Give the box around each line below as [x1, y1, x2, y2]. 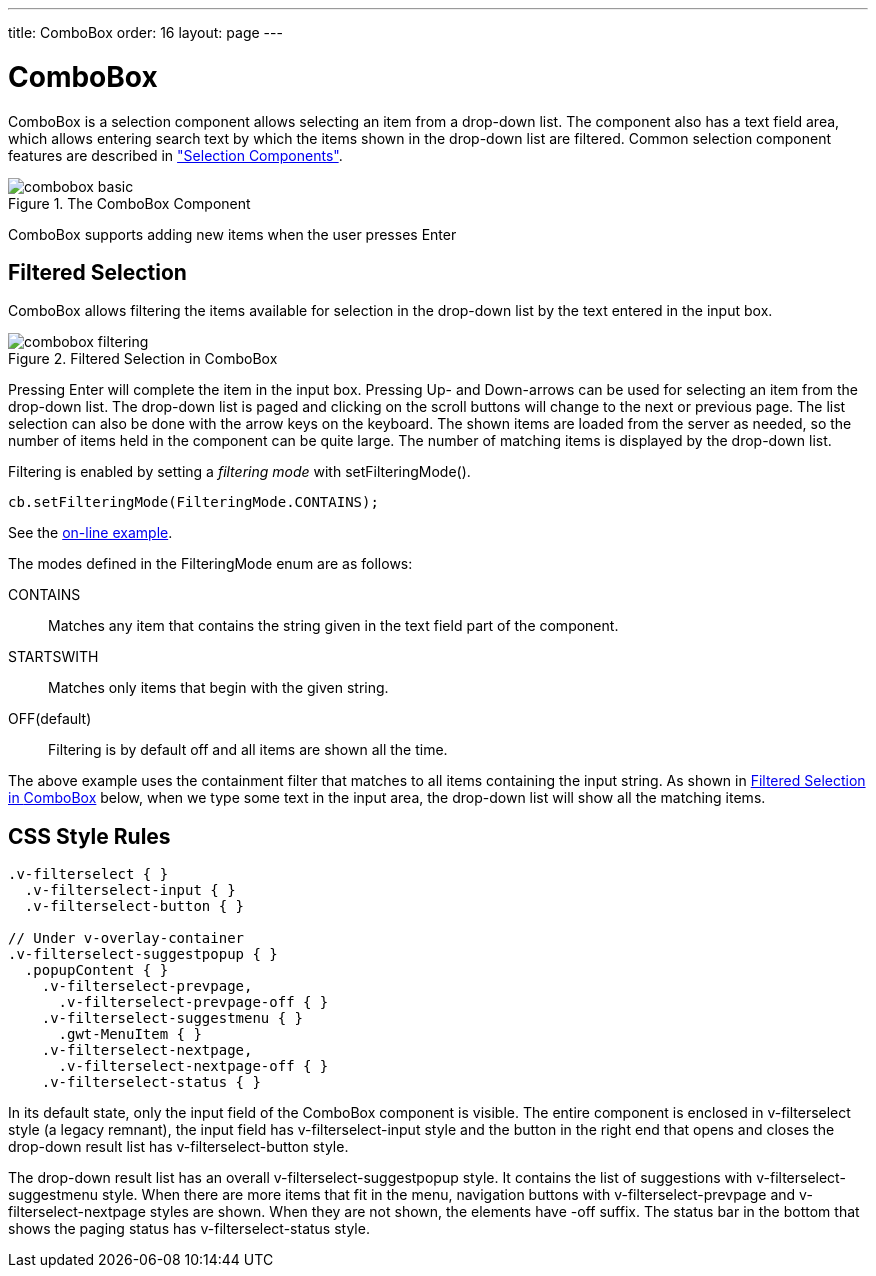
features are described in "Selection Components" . [8, 146, 343, 164]
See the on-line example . [8, 524, 173, 542]
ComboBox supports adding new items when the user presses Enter [8, 225, 457, 243]
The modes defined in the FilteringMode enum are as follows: [8, 555, 413, 573]
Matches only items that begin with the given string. [48, 679, 389, 697]
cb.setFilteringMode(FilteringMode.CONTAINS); [8, 494, 379, 511]
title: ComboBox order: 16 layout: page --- [8, 24, 283, 41]
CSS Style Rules [8, 823, 171, 849]
